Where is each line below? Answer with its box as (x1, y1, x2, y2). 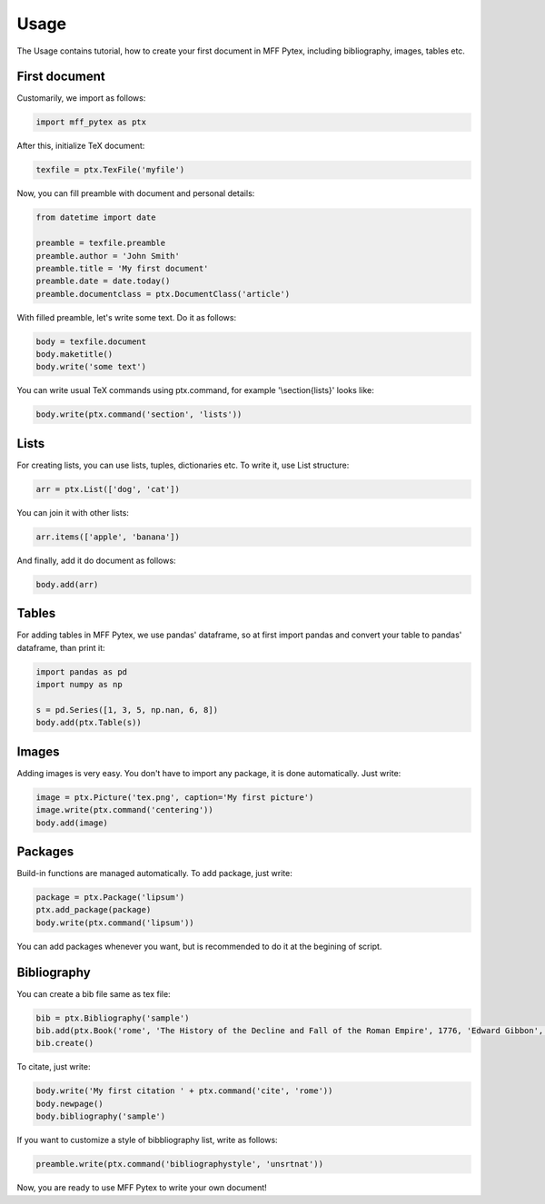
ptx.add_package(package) (35, 904, 152, 915)
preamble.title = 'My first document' (35, 263, 209, 273)
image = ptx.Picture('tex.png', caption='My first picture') (35, 792, 314, 803)
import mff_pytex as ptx (35, 117, 147, 127)
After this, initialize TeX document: (16, 141, 145, 152)
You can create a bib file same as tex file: (16, 988, 172, 999)
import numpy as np (35, 679, 123, 690)
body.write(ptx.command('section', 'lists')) (35, 410, 243, 419)
